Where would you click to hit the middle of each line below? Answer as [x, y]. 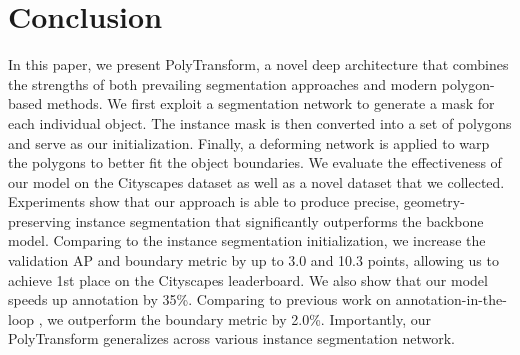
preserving [39, 220]
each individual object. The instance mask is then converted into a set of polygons [260, 122]
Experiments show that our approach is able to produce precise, [204, 201]
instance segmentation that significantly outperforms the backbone [279, 220]
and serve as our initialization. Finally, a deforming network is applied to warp [249, 142]
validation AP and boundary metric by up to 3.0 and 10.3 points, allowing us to [253, 260]
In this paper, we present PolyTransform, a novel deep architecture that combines [258, 64]
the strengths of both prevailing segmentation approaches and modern [223, 83]
